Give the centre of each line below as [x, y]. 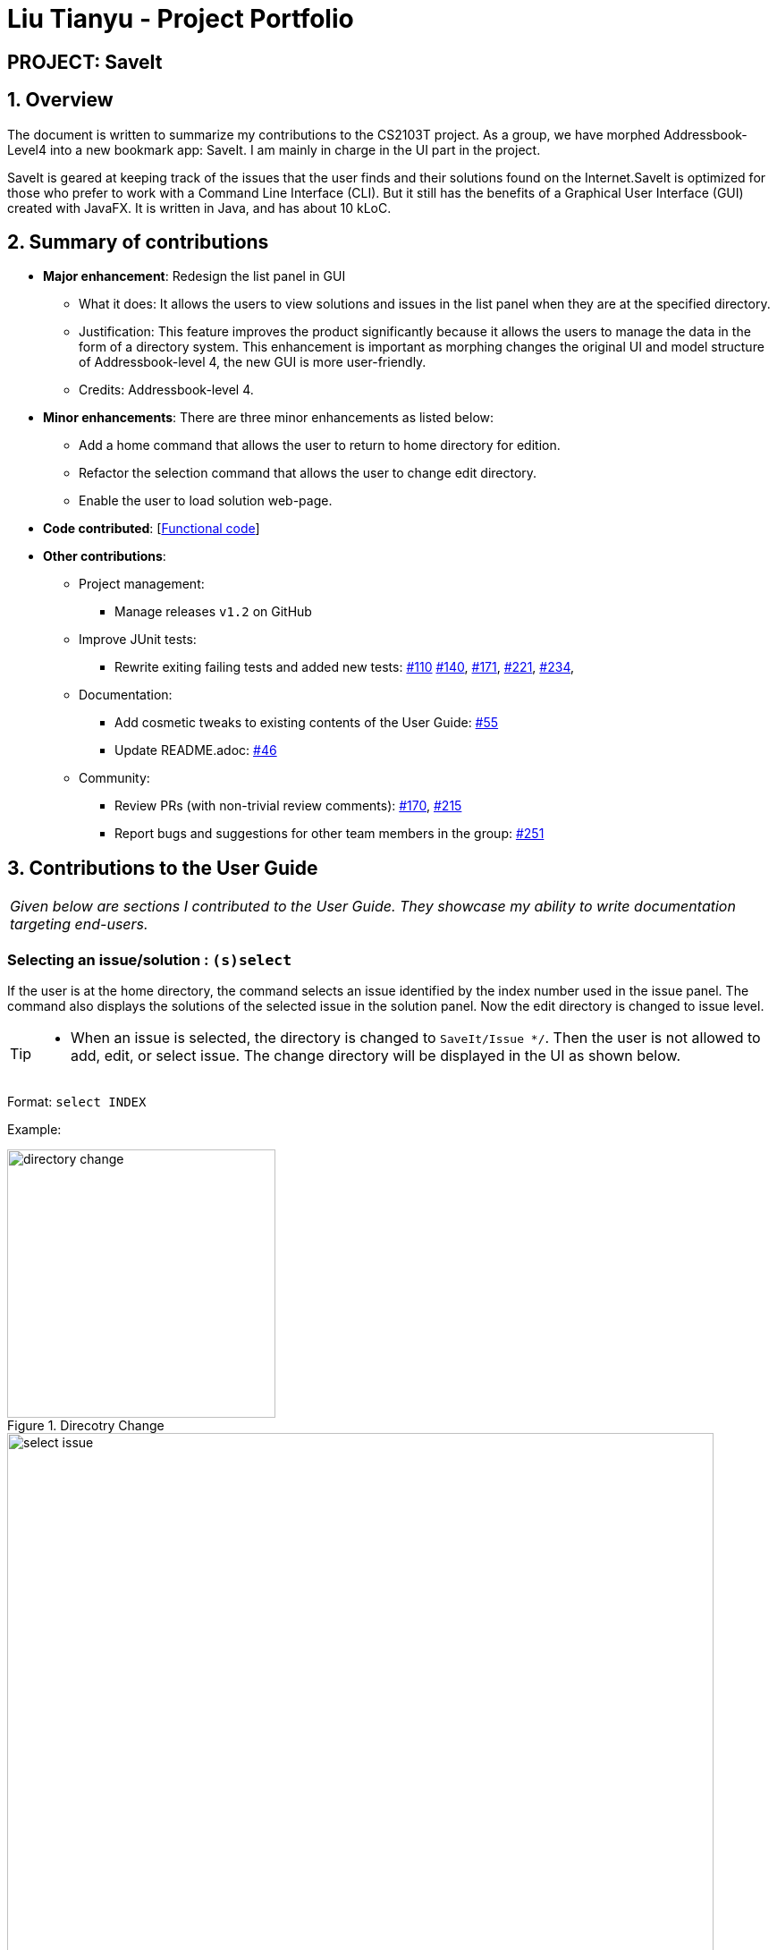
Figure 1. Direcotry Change [86, 1426]
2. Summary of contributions [138, 242]
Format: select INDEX [77, 1102]
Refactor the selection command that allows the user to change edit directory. [308, 473]
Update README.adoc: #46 [196, 750]
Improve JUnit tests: [138, 640]
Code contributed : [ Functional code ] [152, 529]
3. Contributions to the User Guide [163, 868]
